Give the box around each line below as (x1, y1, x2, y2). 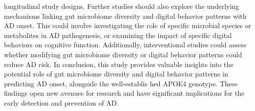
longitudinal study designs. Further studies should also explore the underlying (4, 1, 239, 11)
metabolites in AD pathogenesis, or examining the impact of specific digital (4, 30, 232, 40)
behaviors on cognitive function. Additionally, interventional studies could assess (4, 39, 247, 50)
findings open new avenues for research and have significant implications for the (4, 88, 245, 98)
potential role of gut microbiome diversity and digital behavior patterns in (4, 69, 228, 79)
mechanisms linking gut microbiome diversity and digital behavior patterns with (4, 10, 247, 21)
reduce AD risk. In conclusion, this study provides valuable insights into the (4, 59, 234, 69)
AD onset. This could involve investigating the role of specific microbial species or (4, 20, 252, 31)
